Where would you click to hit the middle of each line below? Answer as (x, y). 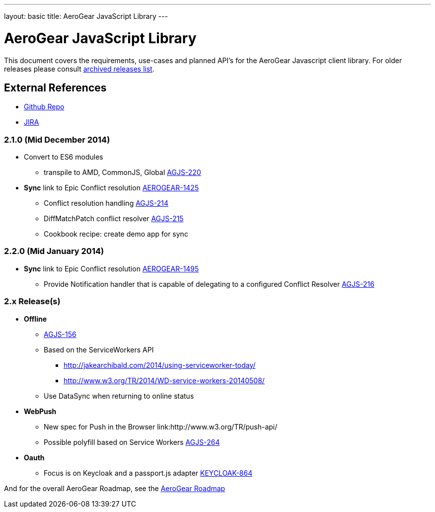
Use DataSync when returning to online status (119, 396)
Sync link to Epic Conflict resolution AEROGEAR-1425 (111, 188)
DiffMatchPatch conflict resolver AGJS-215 (114, 219)
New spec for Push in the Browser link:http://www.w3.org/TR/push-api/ (161, 427)
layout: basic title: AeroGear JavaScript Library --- (86, 16)
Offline (35, 319)
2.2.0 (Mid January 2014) (54, 251)
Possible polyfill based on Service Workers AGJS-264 (132, 442)
